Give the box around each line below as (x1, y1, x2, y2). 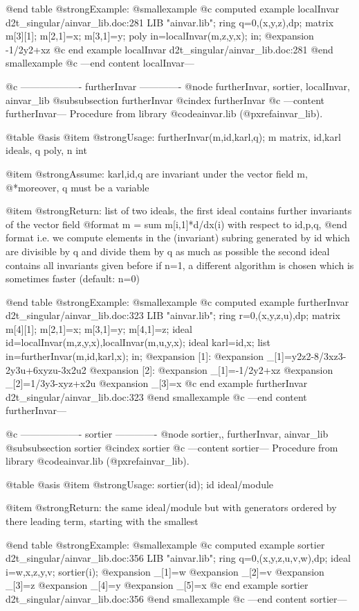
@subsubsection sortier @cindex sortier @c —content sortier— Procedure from (6, 440, 338, 454)
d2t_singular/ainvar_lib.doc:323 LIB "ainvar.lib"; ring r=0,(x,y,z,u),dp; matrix (6, 308, 340, 322)
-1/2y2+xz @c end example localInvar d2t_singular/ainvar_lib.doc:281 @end (6, 42, 333, 56)
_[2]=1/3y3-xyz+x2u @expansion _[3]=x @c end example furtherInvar (6, 376, 308, 390)
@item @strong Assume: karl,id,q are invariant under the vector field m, (6, 166, 308, 180)
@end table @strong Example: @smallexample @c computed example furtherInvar (6, 294, 349, 309)
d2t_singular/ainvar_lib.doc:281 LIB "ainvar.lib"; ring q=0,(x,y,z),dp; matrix (6, 15, 334, 29)
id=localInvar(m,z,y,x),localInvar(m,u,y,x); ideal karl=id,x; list (6, 335, 270, 350)
